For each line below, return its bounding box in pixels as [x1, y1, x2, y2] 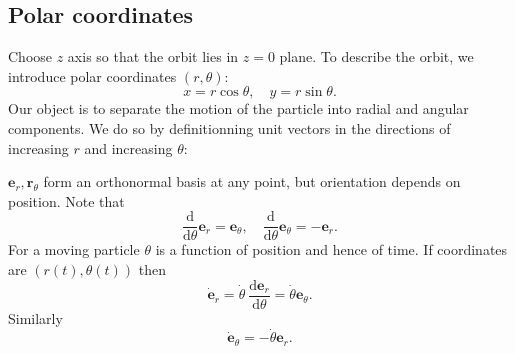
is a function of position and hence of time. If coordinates [155, 239, 508, 260]
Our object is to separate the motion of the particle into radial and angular [8, 98, 469, 119]
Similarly [8, 307, 63, 328]
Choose [8, 46, 53, 67]
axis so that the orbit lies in [67, 46, 239, 67]
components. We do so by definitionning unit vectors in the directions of [8, 117, 451, 138]
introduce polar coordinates [8, 65, 177, 86]
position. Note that [8, 190, 125, 211]
